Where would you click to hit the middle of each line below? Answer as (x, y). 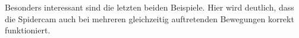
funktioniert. (28, 30)
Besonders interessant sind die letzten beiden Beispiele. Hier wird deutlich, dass (149, 7)
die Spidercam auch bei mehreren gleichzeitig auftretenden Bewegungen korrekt (149, 18)
